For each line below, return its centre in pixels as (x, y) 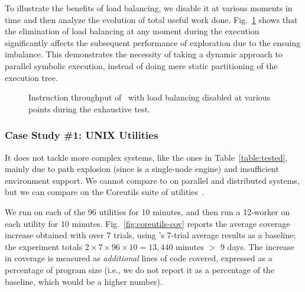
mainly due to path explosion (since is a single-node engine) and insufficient (142, 169)
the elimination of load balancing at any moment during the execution (132, 31)
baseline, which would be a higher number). (84, 281)
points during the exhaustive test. (90, 108)
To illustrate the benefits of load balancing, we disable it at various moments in (149, 8)
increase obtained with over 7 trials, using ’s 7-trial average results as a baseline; (150, 235)
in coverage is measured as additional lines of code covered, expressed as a (139, 258)
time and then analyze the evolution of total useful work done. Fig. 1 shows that (151, 19)
